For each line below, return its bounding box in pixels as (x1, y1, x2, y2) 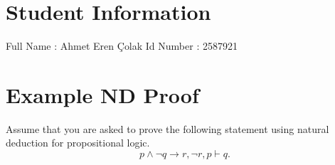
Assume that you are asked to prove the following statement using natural (6, 121, 329, 136)
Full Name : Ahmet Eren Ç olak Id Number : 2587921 (6, 38, 238, 53)
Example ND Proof (6, 80, 199, 109)
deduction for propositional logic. (6, 135, 150, 150)
